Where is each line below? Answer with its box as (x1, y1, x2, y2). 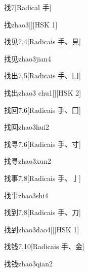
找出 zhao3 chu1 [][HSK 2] (4, 87, 81, 98)
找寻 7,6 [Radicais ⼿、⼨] (4, 138, 81, 149)
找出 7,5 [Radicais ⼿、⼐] (4, 70, 81, 81)
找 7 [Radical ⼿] (4, 2, 52, 12)
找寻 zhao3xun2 (4, 156, 51, 166)
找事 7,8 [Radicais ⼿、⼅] (4, 172, 81, 183)
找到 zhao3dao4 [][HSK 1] (4, 224, 79, 234)
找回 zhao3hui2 (4, 122, 50, 132)
